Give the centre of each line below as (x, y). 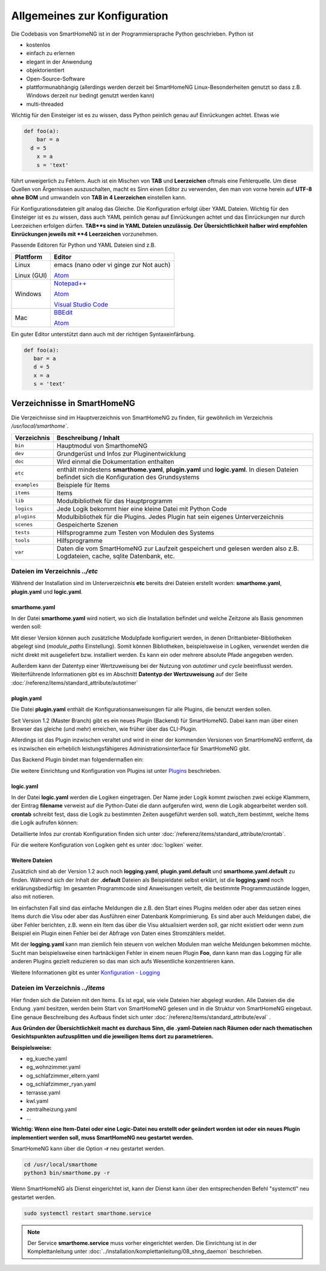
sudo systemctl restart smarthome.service (88, 1213)
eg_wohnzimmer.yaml (53, 1067)
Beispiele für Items (83, 485)
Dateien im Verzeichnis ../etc (55, 571)
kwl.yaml (37, 1101)
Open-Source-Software (56, 79)
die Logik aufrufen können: (45, 823)
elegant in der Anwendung (59, 62)
